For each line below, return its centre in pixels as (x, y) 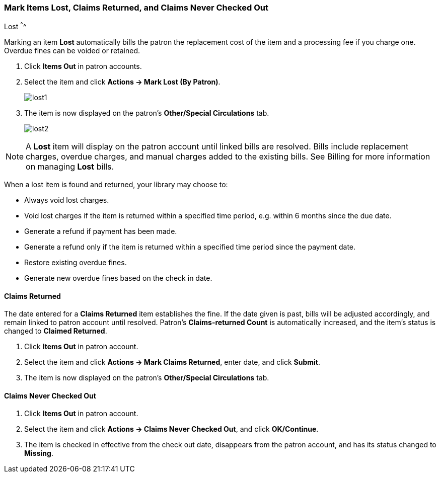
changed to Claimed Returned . (56, 331)
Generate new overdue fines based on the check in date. (118, 278)
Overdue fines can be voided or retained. (72, 51)
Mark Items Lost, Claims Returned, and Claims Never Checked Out (136, 8)
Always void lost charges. (67, 200)
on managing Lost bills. (70, 167)
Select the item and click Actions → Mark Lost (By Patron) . (122, 82)
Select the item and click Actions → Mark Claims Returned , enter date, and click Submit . (172, 362)
